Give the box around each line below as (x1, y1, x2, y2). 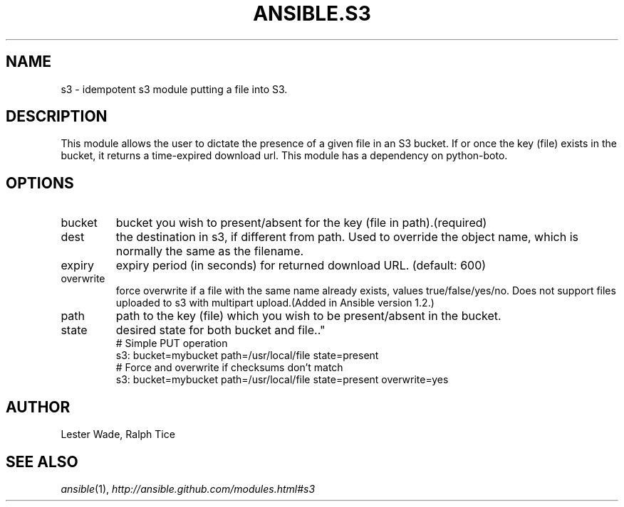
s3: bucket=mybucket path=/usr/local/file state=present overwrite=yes (115, 373, 449, 386)
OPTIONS (6, 174, 74, 192)
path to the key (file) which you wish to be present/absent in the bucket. (115, 309, 501, 324)
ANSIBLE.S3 (253, 1, 371, 26)
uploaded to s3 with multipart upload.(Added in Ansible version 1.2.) (115, 297, 435, 309)
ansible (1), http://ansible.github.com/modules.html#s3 (61, 482, 316, 495)
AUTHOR (6, 397, 71, 416)
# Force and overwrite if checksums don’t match (115, 361, 343, 374)
